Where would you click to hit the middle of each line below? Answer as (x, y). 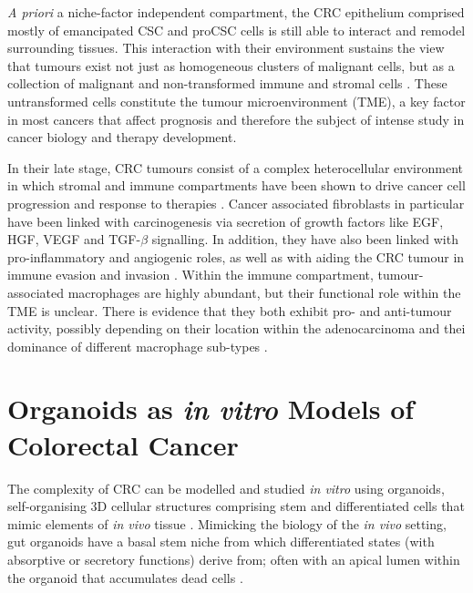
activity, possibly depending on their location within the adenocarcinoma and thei (236, 328)
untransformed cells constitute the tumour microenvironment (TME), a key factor (236, 101)
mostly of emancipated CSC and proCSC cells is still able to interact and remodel (236, 30)
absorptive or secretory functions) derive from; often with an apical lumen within (234, 559)
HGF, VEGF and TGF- (74, 239)
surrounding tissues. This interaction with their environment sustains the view (226, 48)
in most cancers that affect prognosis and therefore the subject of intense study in (236, 119)
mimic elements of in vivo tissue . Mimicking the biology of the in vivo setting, (227, 523)
